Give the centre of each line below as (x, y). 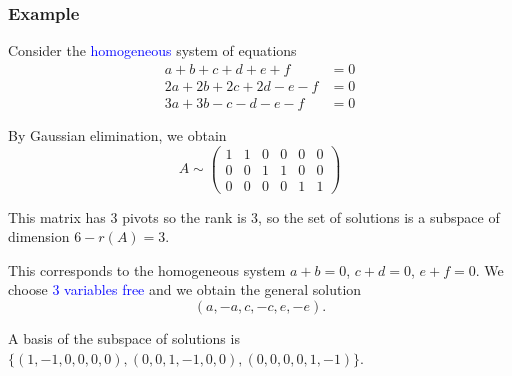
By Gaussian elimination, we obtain (117, 134)
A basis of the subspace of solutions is (124, 338)
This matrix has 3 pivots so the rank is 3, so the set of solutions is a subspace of (254, 216)
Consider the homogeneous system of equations (152, 50)
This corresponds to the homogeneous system (147, 269)
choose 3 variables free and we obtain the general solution (185, 289)
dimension (39, 236)
